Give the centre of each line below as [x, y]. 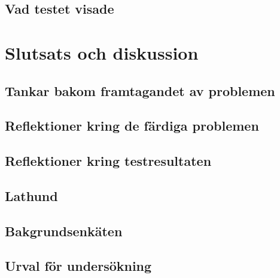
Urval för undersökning [78, 266]
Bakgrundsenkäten [64, 231]
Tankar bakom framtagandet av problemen [140, 90]
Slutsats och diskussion [102, 52]
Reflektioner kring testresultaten [108, 161]
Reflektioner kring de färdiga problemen [132, 126]
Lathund [31, 195]
